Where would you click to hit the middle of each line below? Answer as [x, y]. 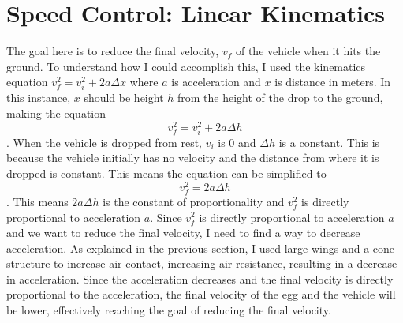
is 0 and [237, 142]
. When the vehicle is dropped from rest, [104, 142]
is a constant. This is [329, 142]
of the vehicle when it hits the [308, 51]
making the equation [56, 113]
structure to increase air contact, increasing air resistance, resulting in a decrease [202, 263]
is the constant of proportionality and [194, 201]
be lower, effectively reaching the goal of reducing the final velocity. [169, 310]
